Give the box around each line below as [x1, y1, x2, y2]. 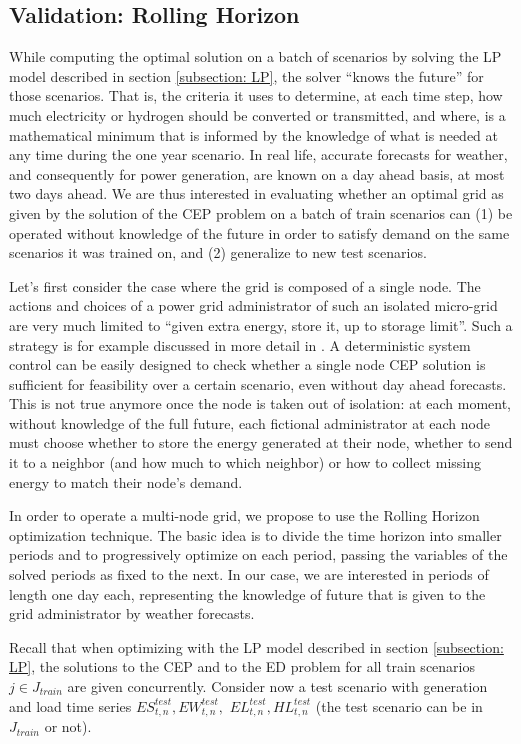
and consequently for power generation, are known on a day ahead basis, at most [9, 163, 505, 184]
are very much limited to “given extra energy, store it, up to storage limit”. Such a [9, 314, 513, 335]
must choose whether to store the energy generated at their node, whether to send [9, 432, 513, 453]
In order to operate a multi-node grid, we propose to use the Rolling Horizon [9, 505, 480, 526]
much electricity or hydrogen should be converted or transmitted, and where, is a [9, 104, 506, 125]
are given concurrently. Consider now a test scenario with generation [67, 676, 488, 697]
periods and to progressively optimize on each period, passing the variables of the [9, 544, 508, 565]
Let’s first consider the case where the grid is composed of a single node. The [9, 275, 481, 296]
